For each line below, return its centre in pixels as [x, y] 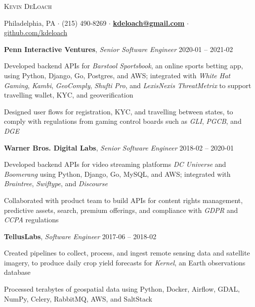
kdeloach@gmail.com [149, 23]
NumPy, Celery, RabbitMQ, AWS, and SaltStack [78, 298]
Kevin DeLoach [28, 6]
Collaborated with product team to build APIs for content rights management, [124, 200]
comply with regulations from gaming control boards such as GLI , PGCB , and [123, 121]
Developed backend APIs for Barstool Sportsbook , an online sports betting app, [124, 66]
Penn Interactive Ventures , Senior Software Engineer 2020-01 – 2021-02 [119, 49]
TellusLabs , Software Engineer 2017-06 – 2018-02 [80, 236]
